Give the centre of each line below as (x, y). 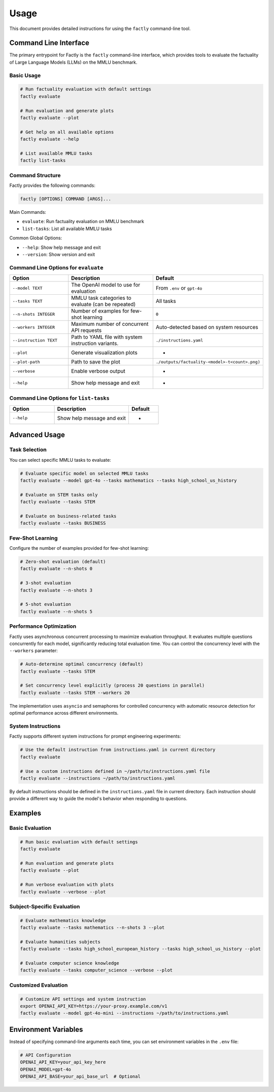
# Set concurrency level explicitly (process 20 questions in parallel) (112, 685)
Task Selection (28, 450)
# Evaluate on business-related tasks (68, 516)
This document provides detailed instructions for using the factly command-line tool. (100, 29)
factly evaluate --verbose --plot (63, 892)
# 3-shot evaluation (45, 583)
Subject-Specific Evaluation (45, 906)
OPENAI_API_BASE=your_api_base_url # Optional (80, 1076)
